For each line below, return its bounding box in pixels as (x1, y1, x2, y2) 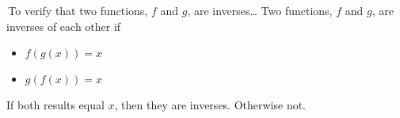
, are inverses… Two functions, (187, 2, 333, 18)
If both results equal (6, 97, 105, 113)
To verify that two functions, (8, 2, 148, 18)
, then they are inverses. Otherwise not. (114, 97, 307, 113)
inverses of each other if (6, 17, 121, 34)
